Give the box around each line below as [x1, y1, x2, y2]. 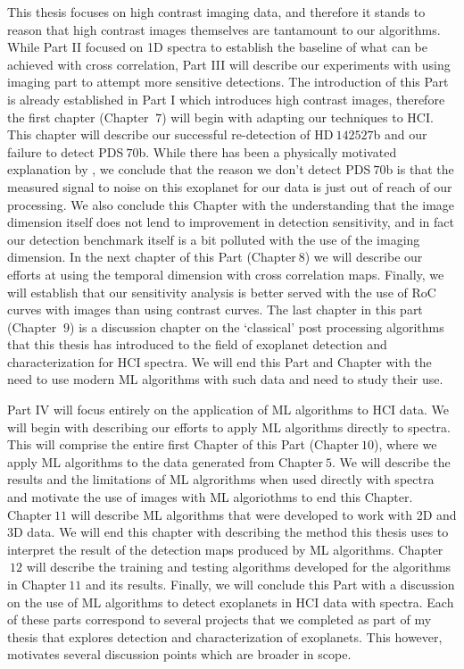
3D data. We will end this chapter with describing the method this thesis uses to [7, 523, 449, 541]
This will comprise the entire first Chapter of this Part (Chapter [7, 435, 359, 454]
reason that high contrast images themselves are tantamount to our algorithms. [7, 20, 441, 38]
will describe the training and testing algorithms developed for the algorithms [26, 557, 452, 576]
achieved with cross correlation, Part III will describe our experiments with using [7, 54, 451, 73]
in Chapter [7, 575, 67, 593]
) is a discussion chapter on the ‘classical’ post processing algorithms [70, 317, 444, 336]
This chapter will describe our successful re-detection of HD [7, 125, 334, 144]
